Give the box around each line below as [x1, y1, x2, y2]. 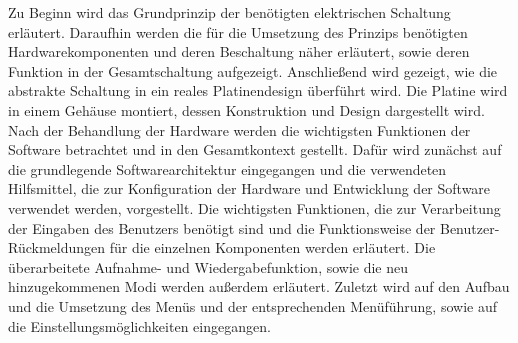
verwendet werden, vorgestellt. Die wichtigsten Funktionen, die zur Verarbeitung [8, 197, 501, 218]
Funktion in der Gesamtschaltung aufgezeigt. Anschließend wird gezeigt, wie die [8, 60, 498, 81]
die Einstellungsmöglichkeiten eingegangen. [8, 315, 271, 336]
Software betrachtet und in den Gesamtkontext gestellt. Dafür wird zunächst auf [8, 139, 502, 160]
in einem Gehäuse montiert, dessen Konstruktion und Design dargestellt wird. [8, 99, 485, 120]
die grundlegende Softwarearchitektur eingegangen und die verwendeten [8, 158, 447, 179]
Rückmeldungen [8, 237, 106, 258]
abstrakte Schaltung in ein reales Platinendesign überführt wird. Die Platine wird [8, 80, 508, 101]
